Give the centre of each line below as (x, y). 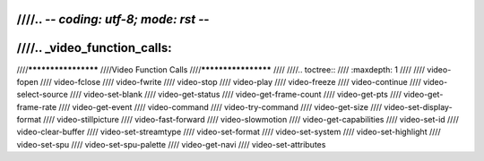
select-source (43, 95)
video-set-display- (418, 106)
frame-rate (37, 106)
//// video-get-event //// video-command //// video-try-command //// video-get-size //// (220, 106)
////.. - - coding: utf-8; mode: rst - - (113, 19)
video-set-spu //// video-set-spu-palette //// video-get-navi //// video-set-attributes (171, 144)
